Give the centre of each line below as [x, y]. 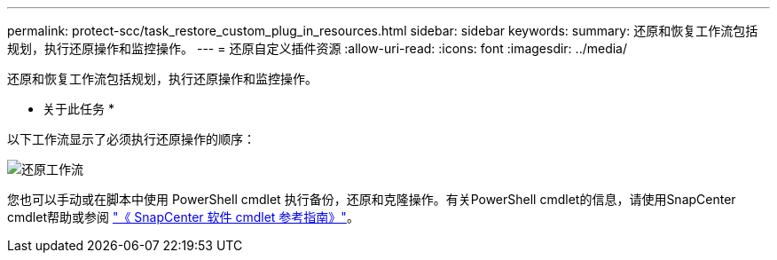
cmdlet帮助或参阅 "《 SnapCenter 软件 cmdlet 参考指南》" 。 [183, 217]
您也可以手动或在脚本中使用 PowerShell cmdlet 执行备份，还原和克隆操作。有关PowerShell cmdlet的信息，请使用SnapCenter [372, 199]
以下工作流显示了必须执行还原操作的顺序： [131, 139]
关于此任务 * [78, 109]
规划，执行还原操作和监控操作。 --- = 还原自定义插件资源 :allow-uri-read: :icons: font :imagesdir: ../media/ [318, 48]
